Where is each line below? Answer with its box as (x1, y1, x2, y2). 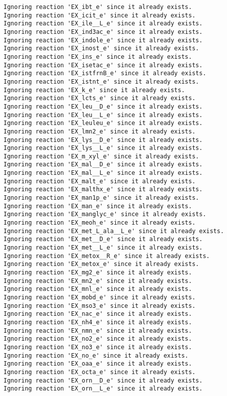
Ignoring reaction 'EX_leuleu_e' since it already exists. (3, 120, 203, 127)
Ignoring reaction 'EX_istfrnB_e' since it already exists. (3, 70, 207, 77)
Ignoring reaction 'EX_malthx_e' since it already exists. (3, 186, 203, 193)
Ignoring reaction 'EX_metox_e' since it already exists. (3, 261, 199, 268)
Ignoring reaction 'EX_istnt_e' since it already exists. (3, 78, 199, 85)
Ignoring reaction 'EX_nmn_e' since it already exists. (3, 327, 192, 334)
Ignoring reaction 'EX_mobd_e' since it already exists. (3, 293, 196, 301)
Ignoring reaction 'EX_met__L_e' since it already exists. (3, 244, 203, 252)
